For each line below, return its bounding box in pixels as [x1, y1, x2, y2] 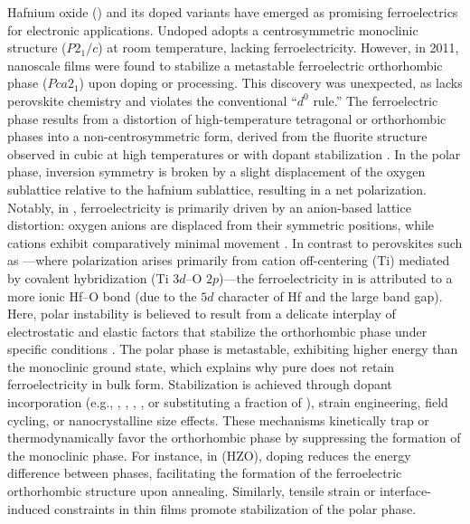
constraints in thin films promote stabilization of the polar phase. [54, 499, 417, 518]
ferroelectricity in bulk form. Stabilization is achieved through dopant [7, 375, 392, 394]
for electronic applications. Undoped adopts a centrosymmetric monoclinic [7, 20, 418, 39]
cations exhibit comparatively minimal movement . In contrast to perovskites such [7, 233, 463, 252]
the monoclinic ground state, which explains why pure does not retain [7, 357, 395, 376]
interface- [380, 481, 431, 500]
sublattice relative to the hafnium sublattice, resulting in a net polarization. [7, 179, 427, 198]
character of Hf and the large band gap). [218, 286, 443, 305]
